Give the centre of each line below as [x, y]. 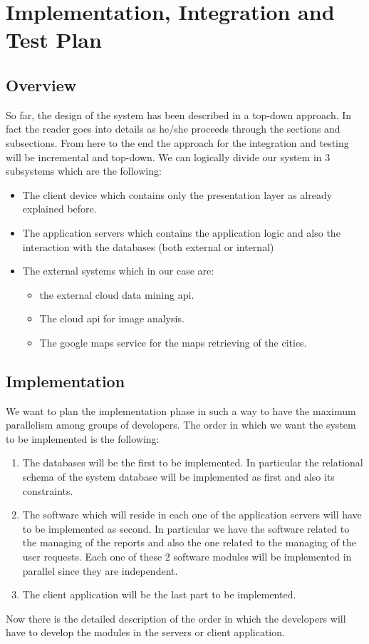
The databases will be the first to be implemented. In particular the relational [193, 462]
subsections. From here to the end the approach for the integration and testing [177, 142]
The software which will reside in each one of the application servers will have [192, 515]
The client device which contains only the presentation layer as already [177, 194]
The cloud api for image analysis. [112, 318]
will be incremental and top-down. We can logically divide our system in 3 [168, 157]
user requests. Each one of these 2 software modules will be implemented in [187, 557]
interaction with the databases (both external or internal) [148, 246]
